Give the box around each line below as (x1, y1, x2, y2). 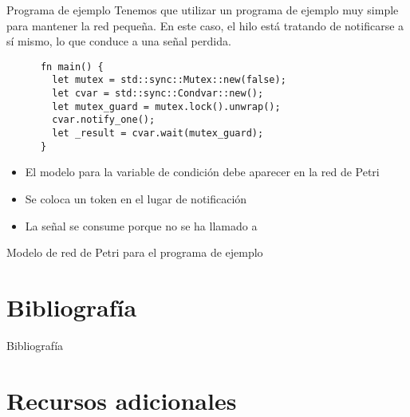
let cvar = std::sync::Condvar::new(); (52, 88, 264, 100)
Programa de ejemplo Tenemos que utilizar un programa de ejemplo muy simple (6, 2, 399, 18)
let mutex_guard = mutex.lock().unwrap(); (52, 100, 281, 112)
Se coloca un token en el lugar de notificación (25, 190, 247, 207)
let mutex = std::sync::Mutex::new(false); (52, 74, 286, 86)
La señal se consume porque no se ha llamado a (25, 217, 258, 234)
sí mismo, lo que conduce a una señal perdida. (6, 33, 231, 49)
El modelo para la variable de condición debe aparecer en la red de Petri (25, 163, 380, 180)
